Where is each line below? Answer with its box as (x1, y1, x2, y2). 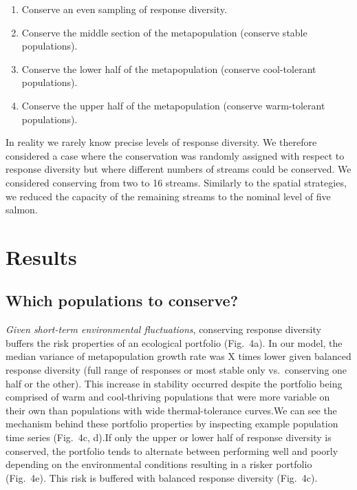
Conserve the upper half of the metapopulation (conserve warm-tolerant (21, 98, 325, 112)
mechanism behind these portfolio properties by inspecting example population (6, 416, 338, 431)
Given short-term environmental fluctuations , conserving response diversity (6, 322, 321, 337)
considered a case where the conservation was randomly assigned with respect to (6, 148, 345, 162)
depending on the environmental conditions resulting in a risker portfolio (6, 457, 312, 471)
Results (6, 242, 77, 270)
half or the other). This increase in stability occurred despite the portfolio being (6, 376, 343, 390)
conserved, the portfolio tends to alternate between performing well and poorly (6, 443, 338, 458)
